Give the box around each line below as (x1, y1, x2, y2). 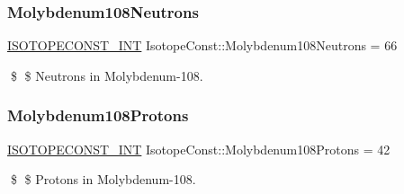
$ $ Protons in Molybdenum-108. (10, 170, 196, 189)
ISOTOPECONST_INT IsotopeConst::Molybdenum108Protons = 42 (7, 139, 391, 158)
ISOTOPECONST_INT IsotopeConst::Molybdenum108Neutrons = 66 (7, 36, 398, 55)
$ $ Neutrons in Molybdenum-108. (10, 66, 203, 84)
